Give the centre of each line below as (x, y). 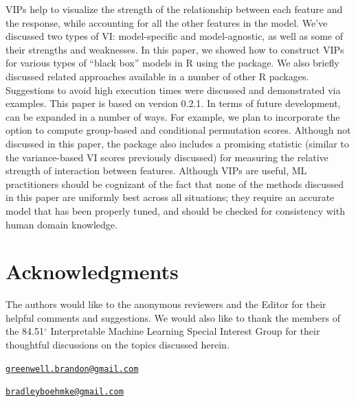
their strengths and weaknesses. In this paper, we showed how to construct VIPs (175, 49)
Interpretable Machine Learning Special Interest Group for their (185, 331)
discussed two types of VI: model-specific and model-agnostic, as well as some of (174, 36)
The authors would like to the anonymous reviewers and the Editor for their (166, 304)
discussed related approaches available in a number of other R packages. (157, 76)
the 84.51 (25, 331)
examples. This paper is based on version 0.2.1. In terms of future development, (173, 103)
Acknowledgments (92, 271)
